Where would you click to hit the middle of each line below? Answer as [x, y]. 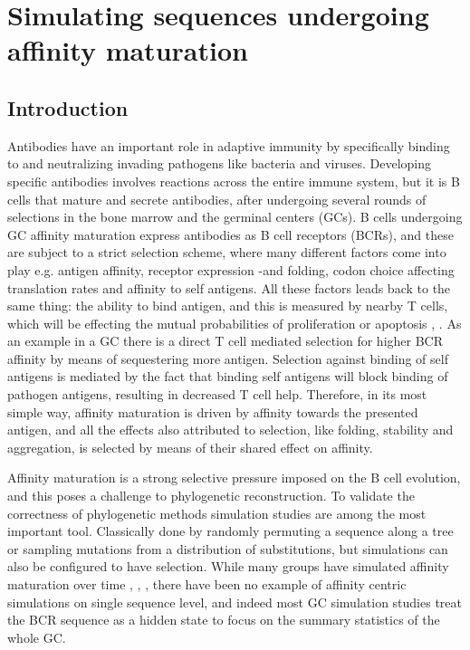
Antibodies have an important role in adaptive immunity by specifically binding [229, 145]
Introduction [68, 107]
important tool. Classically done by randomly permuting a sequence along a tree [230, 531]
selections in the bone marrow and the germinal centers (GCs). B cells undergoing [235, 217]
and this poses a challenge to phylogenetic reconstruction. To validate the [211, 496]
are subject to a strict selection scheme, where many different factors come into [227, 252]
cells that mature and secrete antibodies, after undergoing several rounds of [217, 199]
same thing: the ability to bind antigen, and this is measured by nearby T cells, [228, 306]
